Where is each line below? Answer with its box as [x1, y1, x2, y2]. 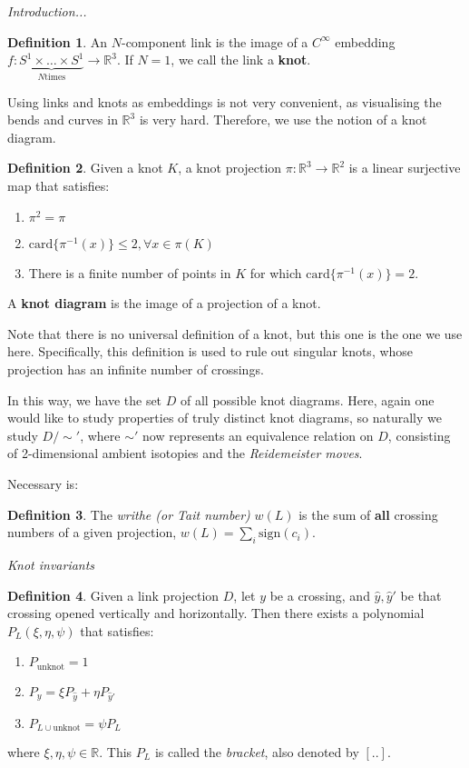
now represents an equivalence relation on [142, 425, 374, 444]
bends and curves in [7, 110, 118, 129]
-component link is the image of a [121, 32, 308, 51]
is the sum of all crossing [298, 504, 438, 524]
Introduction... [7, 2, 87, 20]
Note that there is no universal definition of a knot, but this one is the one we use [7, 324, 463, 343]
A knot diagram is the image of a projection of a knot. [7, 294, 321, 313]
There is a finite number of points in [28, 263, 231, 282]
